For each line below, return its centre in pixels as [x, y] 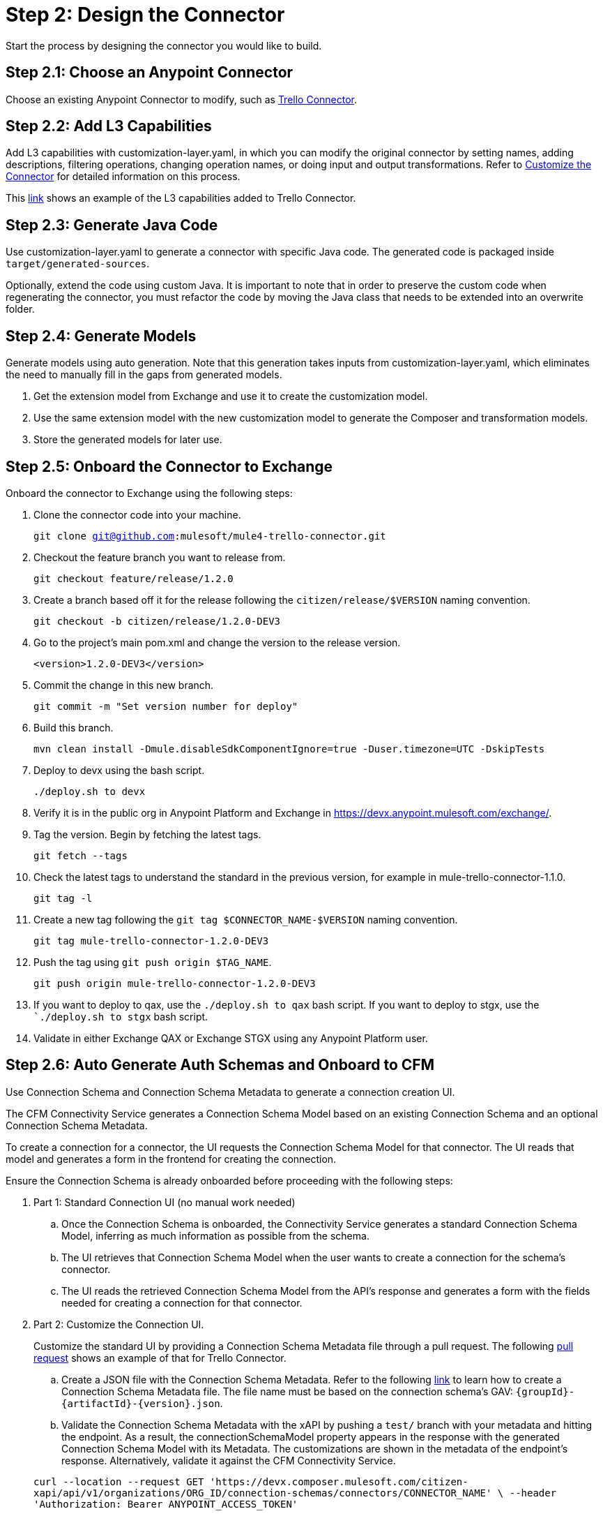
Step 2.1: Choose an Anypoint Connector [150, 73]
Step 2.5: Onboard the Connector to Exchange [169, 466]
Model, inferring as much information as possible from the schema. [215, 1235]
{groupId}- [545, 1391]
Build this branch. [74, 727]
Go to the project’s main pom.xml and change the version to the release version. [217, 642]
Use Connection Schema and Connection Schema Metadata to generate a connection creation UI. [230, 1092]
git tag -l [63, 898]
